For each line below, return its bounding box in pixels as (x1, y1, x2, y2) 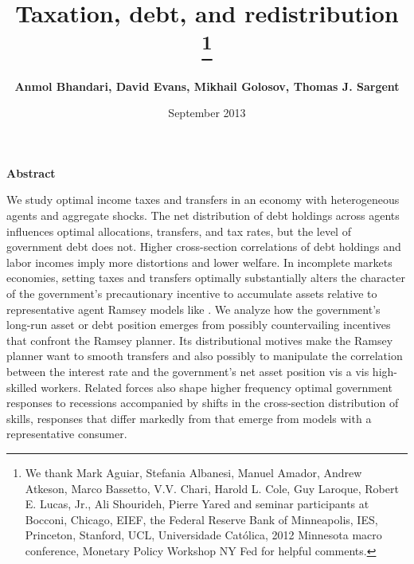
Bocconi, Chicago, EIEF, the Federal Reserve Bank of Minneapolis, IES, (25, 511, 378, 527)
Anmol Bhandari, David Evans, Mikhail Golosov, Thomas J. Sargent (14, 77, 400, 94)
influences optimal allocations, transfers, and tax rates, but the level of (6, 222, 351, 239)
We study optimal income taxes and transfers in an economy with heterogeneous (6, 191, 400, 208)
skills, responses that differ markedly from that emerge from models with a (6, 409, 372, 426)
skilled (6, 378, 37, 395)
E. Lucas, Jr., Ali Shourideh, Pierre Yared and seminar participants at (25, 495, 369, 512)
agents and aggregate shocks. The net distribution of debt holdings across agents (6, 207, 400, 224)
